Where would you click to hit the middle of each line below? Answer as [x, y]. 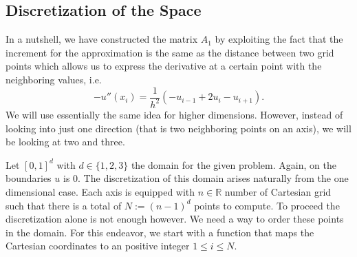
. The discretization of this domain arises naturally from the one [213, 178]
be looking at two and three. [65, 142]
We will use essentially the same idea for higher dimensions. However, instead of [174, 114]
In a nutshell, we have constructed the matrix [102, 39]
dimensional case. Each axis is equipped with [100, 191]
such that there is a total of [64, 205]
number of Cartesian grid [278, 191]
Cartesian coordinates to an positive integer [98, 246]
